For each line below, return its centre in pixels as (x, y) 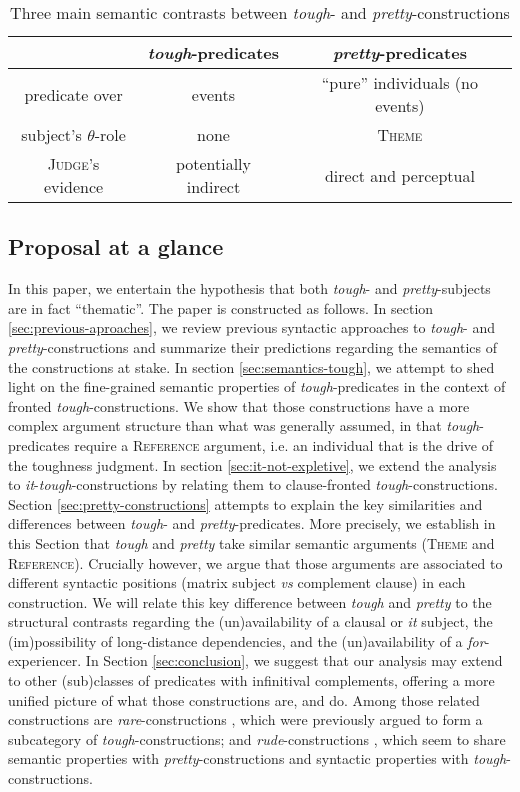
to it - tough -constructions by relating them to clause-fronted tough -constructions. (253, 484)
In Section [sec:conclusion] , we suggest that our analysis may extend (294, 660)
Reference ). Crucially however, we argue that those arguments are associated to (255, 562)
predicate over (73, 94)
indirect (213, 186)
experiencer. (45, 660)
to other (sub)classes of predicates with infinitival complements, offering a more (251, 680)
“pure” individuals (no (399, 82)
